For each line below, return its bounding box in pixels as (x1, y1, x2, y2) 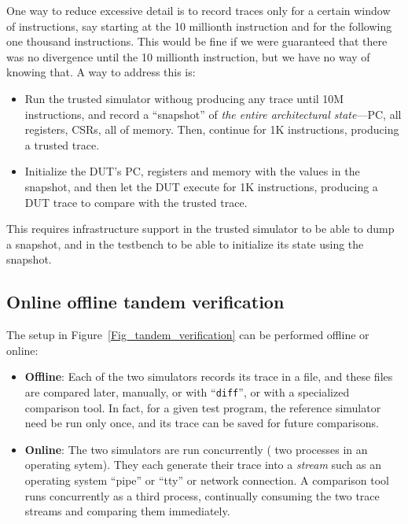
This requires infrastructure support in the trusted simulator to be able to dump (6, 220, 395, 237)
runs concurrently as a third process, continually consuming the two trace (24, 487, 380, 504)
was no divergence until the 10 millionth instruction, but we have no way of (6, 48, 370, 65)
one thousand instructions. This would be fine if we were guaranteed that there (6, 33, 388, 50)
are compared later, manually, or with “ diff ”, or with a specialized (24, 383, 350, 400)
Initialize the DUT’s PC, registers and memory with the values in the (24, 163, 360, 179)
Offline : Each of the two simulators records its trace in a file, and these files (24, 368, 393, 385)
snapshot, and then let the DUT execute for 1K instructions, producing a (24, 178, 378, 194)
